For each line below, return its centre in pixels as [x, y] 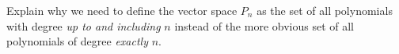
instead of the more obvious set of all [264, 25]
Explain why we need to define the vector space [122, 10]
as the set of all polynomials [325, 10]
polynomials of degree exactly [77, 41]
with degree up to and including [84, 25]
